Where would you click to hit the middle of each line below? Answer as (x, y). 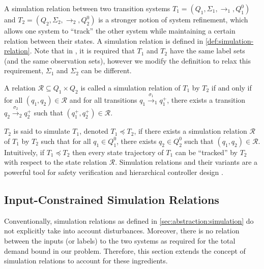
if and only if (231, 87)
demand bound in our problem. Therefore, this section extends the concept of (125, 250)
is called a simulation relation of (130, 87)
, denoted (94, 131)
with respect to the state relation (56, 162)
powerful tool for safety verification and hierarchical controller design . (114, 172)
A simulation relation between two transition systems (87, 8)
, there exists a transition (206, 99)
